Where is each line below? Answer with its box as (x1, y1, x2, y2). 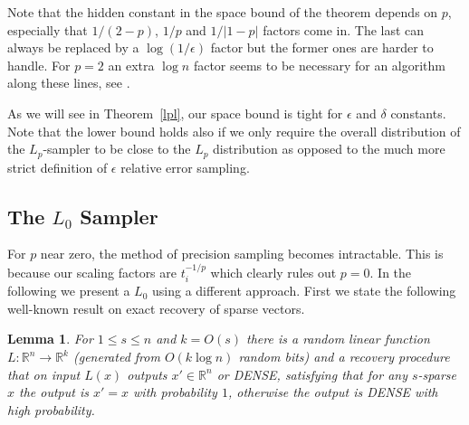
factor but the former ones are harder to (210, 38, 434, 57)
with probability (133, 382, 217, 401)
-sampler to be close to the (43, 139, 191, 158)
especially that (7, 20, 88, 39)
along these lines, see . (7, 73, 130, 92)
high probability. (7, 400, 95, 419)
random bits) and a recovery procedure (238, 347, 450, 366)
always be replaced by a (7, 38, 139, 57)
